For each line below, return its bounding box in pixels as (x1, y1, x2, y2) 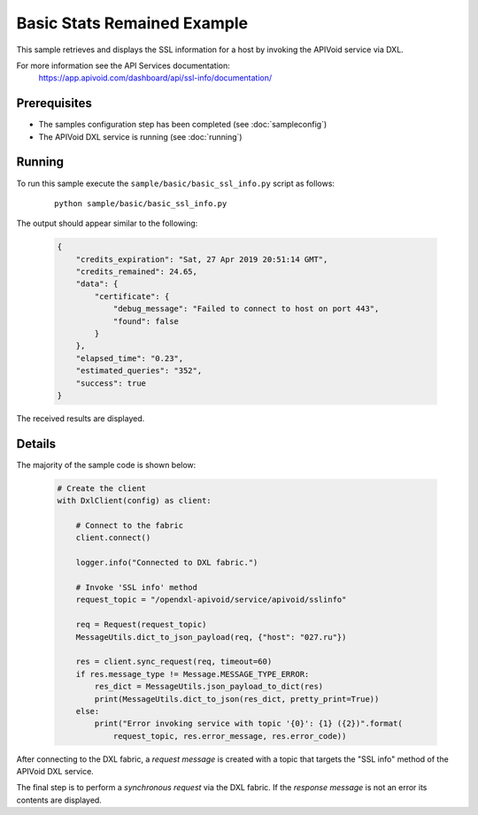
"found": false (112, 316, 179, 327)
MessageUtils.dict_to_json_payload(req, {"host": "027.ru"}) (75, 632, 347, 642)
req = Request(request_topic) (75, 619, 207, 630)
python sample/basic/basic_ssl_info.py (54, 198, 227, 208)
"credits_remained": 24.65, (75, 266, 198, 277)
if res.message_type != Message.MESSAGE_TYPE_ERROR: (75, 669, 310, 679)
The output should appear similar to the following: (16, 218, 198, 229)
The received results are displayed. (16, 412, 145, 424)
